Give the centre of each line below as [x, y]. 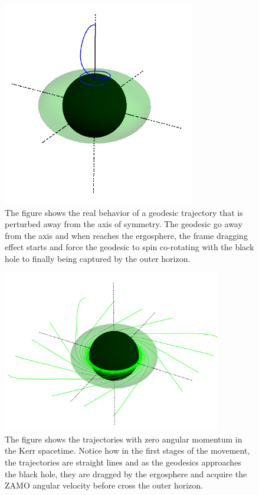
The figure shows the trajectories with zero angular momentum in [124, 439]
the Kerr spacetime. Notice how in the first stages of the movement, [127, 450]
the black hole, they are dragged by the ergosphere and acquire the [126, 473]
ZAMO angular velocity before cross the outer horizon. [104, 485]
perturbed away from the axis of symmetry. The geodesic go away [124, 224]
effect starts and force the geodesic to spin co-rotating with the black [129, 247]
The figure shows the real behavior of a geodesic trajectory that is [124, 212]
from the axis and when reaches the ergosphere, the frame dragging [126, 235]
